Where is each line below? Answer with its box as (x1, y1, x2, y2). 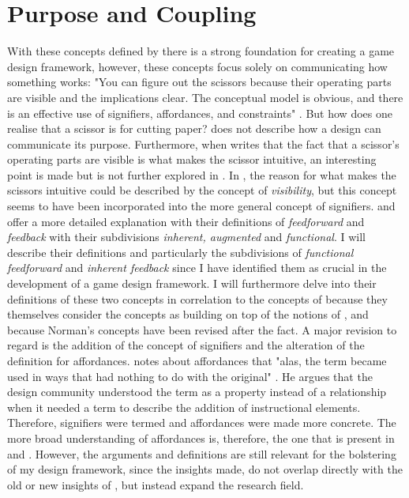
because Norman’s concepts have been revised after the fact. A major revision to (7, 321, 397, 338)
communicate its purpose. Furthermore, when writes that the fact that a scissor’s (7, 135, 400, 152)
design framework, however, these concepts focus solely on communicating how (7, 58, 388, 74)
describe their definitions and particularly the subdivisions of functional (7, 243, 354, 260)
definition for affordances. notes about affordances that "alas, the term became (7, 353, 387, 368)
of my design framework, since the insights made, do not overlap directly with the (7, 461, 403, 477)
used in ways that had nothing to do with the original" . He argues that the (7, 368, 373, 384)
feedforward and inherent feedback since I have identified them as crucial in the (7, 259, 387, 276)
